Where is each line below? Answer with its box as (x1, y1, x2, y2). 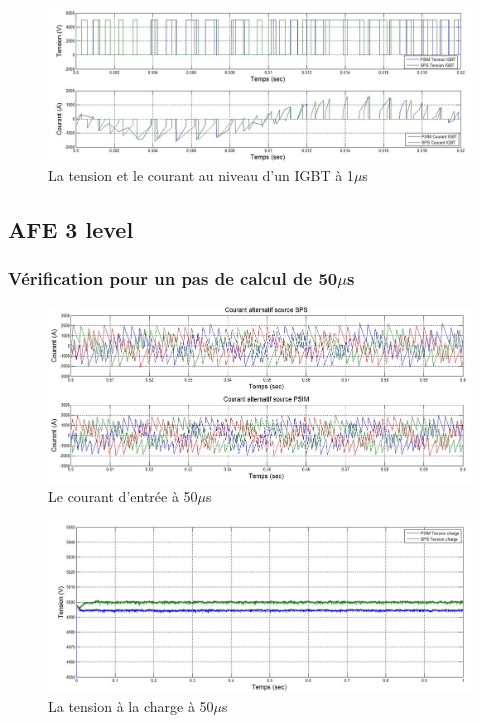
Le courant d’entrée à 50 (48, 486, 198, 507)
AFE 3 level (8, 213, 134, 244)
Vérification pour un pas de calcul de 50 (8, 266, 338, 291)
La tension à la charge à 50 (48, 695, 214, 716)
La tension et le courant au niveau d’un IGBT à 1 (48, 164, 354, 185)
